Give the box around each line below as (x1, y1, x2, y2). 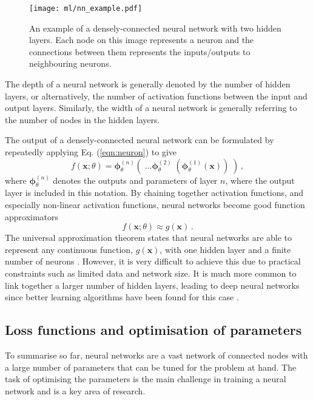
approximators (5, 210, 59, 223)
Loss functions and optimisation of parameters (5, 320, 302, 339)
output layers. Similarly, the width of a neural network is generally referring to (5, 101, 297, 114)
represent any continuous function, (5, 243, 133, 255)
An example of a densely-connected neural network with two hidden (29, 21, 281, 34)
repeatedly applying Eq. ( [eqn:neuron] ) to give (5, 146, 177, 158)
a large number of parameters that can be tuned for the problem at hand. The (5, 360, 297, 373)
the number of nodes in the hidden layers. (5, 113, 160, 126)
